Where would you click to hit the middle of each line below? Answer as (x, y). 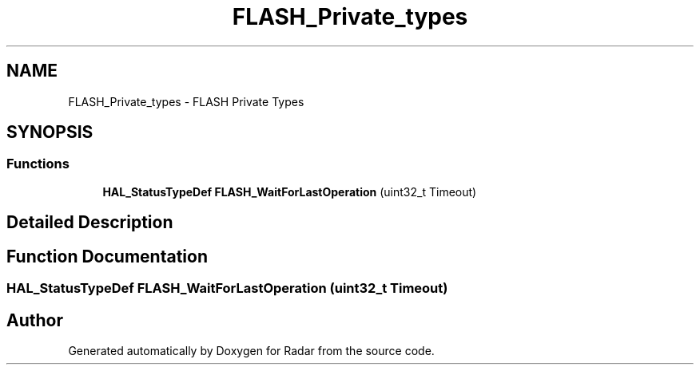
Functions (38, 164)
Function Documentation (107, 256)
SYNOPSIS (50, 132)
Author (35, 320)
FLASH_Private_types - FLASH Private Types (186, 101)
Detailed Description (90, 223)
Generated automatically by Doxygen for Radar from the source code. (251, 350)
